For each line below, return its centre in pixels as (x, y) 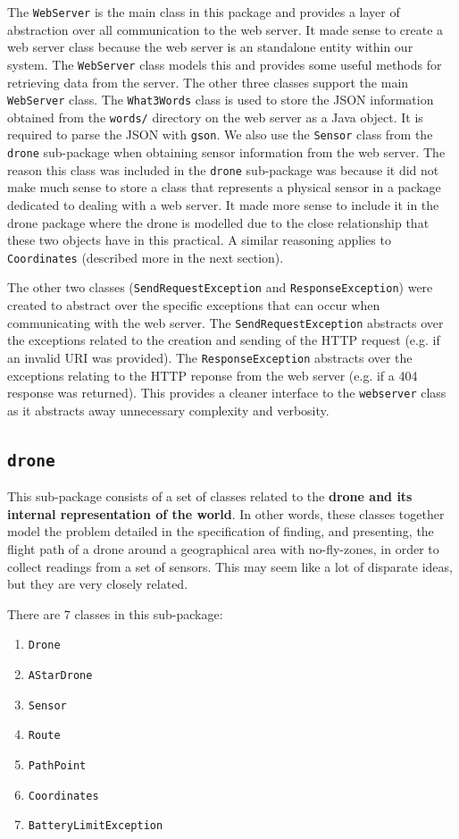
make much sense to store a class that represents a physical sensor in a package (224, 187)
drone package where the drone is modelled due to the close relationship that (218, 222)
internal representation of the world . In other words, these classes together (226, 513)
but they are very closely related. (98, 584)
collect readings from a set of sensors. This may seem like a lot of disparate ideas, (230, 566)
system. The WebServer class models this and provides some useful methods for (225, 64)
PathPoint (57, 765)
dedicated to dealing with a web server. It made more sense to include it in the (223, 204)
